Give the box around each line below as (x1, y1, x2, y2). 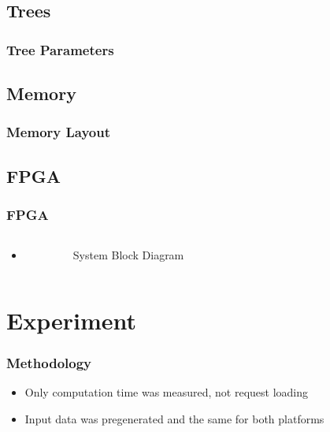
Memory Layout (6, 122, 111, 142)
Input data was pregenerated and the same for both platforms (24, 411, 324, 427)
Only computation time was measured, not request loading (24, 384, 309, 400)
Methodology (6, 353, 92, 373)
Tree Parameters (6, 39, 114, 59)
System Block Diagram (72, 247, 184, 263)
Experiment (6, 304, 137, 337)
